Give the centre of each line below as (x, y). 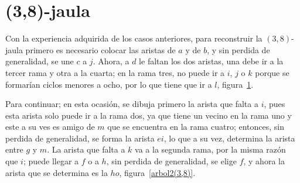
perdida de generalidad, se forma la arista (80, 138)
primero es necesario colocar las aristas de (100, 49)
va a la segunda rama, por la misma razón (210, 149)
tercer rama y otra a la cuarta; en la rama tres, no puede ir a (115, 72)
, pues (275, 104)
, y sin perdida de (238, 49)
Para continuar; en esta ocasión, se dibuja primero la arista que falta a (132, 104)
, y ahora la (264, 161)
